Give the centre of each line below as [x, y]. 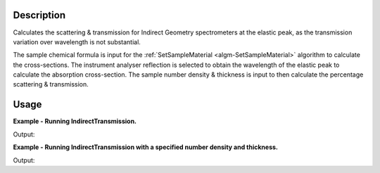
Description [39, 15]
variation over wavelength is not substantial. [77, 41]
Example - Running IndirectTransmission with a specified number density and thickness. [145, 147]
